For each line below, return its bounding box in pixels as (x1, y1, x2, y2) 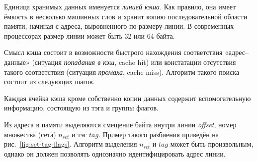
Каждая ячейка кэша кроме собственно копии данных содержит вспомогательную (4, 93, 251, 103)
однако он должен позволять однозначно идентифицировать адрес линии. (4, 148, 226, 159)
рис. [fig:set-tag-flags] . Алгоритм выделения (4, 139, 137, 149)
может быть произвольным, (170, 139, 254, 149)
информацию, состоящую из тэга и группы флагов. (4, 103, 159, 113)
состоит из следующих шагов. (4, 76, 95, 87)
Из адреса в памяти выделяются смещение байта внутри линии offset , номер (4, 119, 237, 129)
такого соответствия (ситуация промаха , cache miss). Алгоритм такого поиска (4, 66, 240, 77)
